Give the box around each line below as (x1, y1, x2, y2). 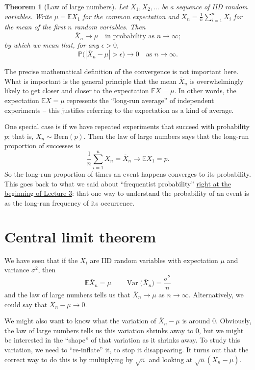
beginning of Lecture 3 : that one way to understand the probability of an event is (4, 188, 249, 198)
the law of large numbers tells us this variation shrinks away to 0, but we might (4, 325, 244, 335)
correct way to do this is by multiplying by (4, 354, 133, 364)
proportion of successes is (4, 140, 80, 151)
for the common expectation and (82, 11, 179, 21)
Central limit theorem (4, 226, 156, 246)
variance (4, 264, 29, 275)
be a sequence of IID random (161, 1, 248, 11)
